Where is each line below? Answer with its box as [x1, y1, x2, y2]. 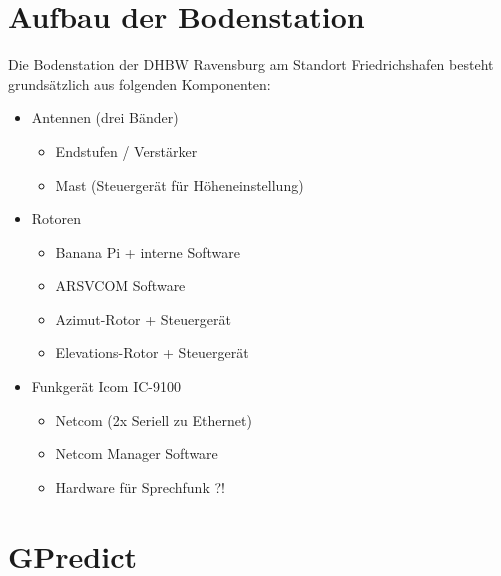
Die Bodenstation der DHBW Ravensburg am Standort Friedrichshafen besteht [8, 54, 494, 75]
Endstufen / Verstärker [55, 140, 198, 161]
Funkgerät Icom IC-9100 [31, 376, 181, 397]
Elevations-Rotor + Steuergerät [55, 342, 249, 363]
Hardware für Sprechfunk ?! [55, 476, 225, 497]
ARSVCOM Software [55, 275, 186, 296]
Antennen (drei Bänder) [31, 107, 179, 128]
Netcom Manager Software [55, 443, 218, 464]
